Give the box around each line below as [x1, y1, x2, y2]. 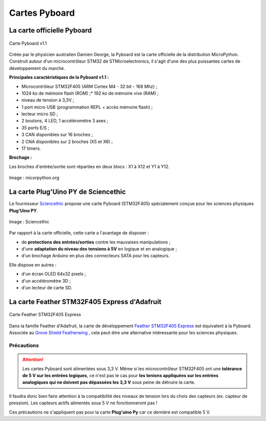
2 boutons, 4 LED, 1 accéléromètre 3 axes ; [21, 118, 108, 124]
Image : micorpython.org [9, 175, 60, 181]
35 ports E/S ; [21, 125, 49, 131]
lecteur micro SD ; [21, 111, 58, 117]
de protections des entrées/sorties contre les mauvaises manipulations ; [21, 239, 171, 245]
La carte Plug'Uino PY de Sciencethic [9, 188, 126, 196]
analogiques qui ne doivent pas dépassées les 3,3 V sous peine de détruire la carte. [22, 380, 196, 386]
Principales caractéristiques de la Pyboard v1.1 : [9, 74, 109, 80]
